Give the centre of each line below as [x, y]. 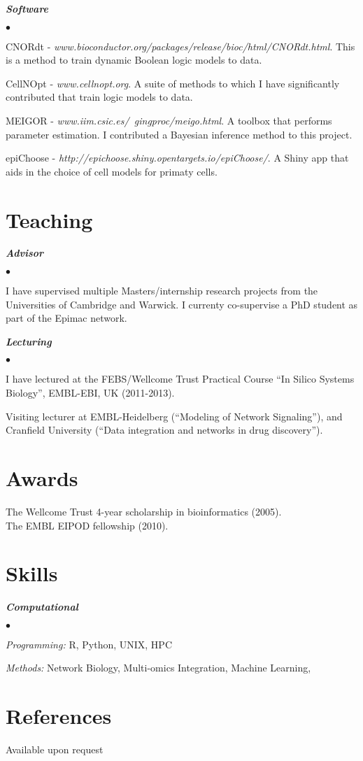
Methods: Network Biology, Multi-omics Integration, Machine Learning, [158, 668]
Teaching [49, 219]
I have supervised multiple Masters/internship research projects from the [162, 291]
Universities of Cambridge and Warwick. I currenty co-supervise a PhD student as [182, 304]
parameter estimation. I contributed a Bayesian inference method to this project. [179, 134]
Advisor [25, 253]
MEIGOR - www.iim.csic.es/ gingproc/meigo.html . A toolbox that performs [169, 120]
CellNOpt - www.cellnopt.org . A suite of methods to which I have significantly [173, 83]
